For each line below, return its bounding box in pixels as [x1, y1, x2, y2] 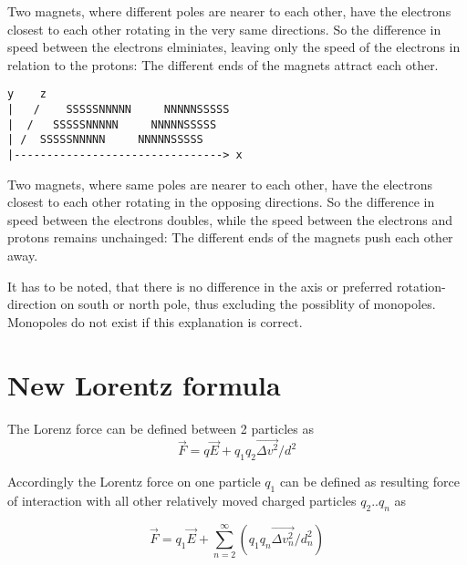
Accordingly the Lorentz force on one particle [7, 472, 261, 491]
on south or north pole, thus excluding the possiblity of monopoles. [60, 294, 436, 313]
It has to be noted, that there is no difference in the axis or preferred [7, 276, 393, 295]
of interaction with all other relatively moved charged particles [7, 491, 357, 510]
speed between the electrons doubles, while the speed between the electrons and [7, 210, 453, 229]
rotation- [397, 276, 446, 295]
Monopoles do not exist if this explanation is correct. [7, 312, 303, 331]
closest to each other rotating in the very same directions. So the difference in [7, 19, 441, 38]
